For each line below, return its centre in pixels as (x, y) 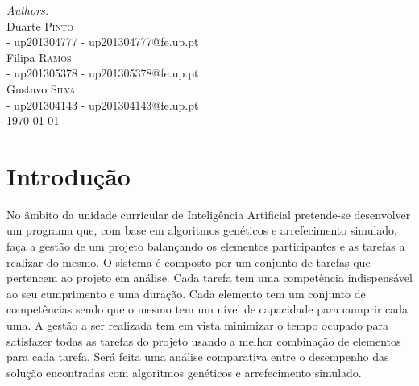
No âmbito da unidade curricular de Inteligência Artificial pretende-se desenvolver (209, 214)
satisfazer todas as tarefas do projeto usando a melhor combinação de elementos (204, 340)
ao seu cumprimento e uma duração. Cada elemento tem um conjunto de (186, 293)
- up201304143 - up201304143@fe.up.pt (103, 104)
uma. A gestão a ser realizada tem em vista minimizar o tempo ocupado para (197, 325)
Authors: (28, 10)
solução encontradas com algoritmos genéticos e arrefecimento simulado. (184, 372)
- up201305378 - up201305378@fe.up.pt (103, 73)
